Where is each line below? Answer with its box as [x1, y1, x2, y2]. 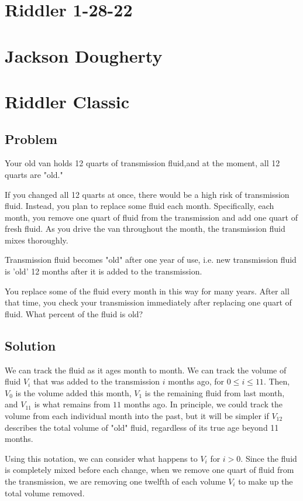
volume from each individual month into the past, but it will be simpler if [5, 410, 269, 422]
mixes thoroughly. [5, 234, 68, 246]
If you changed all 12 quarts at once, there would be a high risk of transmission [5, 188, 290, 200]
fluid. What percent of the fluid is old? [5, 307, 143, 320]
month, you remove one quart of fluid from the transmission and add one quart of [5, 211, 298, 223]
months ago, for [168, 375, 225, 387]
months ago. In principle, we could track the [123, 398, 283, 410]
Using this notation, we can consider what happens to [5, 452, 198, 464]
